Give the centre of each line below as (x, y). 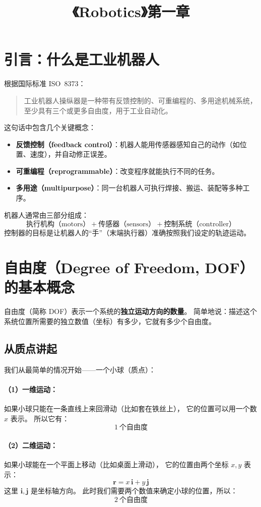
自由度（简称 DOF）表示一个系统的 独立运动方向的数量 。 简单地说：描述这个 (131, 311)
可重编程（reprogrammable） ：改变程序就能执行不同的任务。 (117, 171)
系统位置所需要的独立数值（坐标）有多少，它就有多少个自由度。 (110, 321)
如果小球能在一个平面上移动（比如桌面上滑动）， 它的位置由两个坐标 (116, 464)
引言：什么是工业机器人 (82, 59)
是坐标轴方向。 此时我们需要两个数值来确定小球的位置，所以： (134, 491)
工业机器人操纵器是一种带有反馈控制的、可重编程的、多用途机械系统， (140, 100)
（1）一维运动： (31, 389)
